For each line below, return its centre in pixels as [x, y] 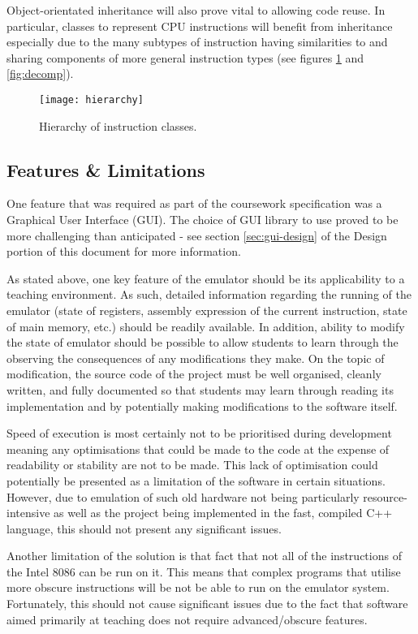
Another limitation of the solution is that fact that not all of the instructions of [204, 556]
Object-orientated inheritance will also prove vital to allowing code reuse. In [196, 10]
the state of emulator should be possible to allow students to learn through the [203, 342]
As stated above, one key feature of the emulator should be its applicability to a [206, 278]
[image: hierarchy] [91, 99]
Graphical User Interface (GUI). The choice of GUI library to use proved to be [203, 220]
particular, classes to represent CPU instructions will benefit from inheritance [200, 26]
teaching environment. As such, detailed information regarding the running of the [209, 294]
